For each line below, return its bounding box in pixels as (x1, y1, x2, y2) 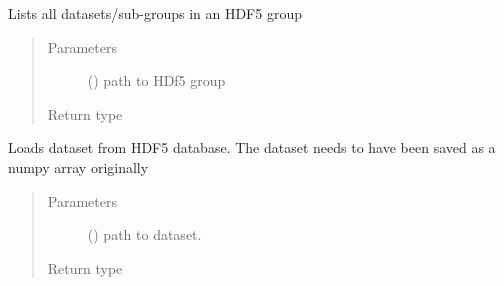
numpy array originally (8, 156, 149, 177)
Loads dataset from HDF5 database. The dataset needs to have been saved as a (8, 137, 496, 158)
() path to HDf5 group (87, 70, 226, 91)
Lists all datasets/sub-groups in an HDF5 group (8, 3, 302, 23)
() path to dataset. (87, 224, 202, 245)
